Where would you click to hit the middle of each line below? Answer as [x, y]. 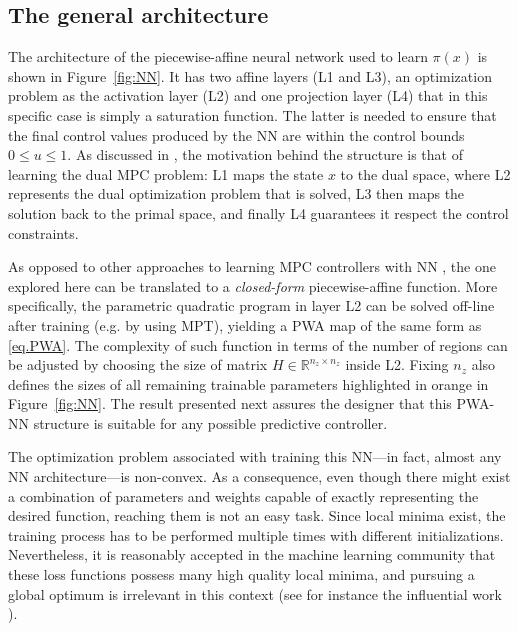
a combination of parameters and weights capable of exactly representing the [243, 495]
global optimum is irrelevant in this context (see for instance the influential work [255, 593]
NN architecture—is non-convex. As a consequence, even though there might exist [259, 476]
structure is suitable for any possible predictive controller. [210, 422]
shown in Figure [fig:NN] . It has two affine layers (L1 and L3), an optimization [250, 75]
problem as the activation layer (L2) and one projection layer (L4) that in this [248, 95]
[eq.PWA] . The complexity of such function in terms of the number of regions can [258, 344]
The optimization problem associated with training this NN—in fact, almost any [255, 456]
